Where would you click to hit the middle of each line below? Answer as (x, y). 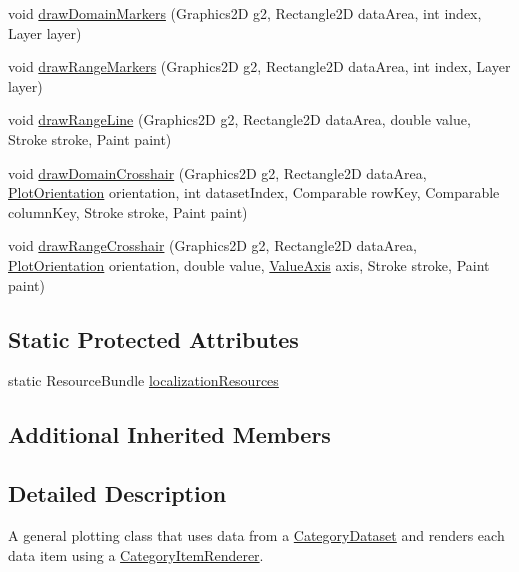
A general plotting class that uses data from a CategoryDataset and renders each (256, 534)
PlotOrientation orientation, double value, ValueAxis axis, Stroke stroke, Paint (249, 264)
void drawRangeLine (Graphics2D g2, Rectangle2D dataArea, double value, (239, 119)
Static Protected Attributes (153, 338)
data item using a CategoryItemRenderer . (136, 554)
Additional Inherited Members (169, 434)
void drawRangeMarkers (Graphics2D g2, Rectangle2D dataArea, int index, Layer (259, 66)
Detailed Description (117, 493)
